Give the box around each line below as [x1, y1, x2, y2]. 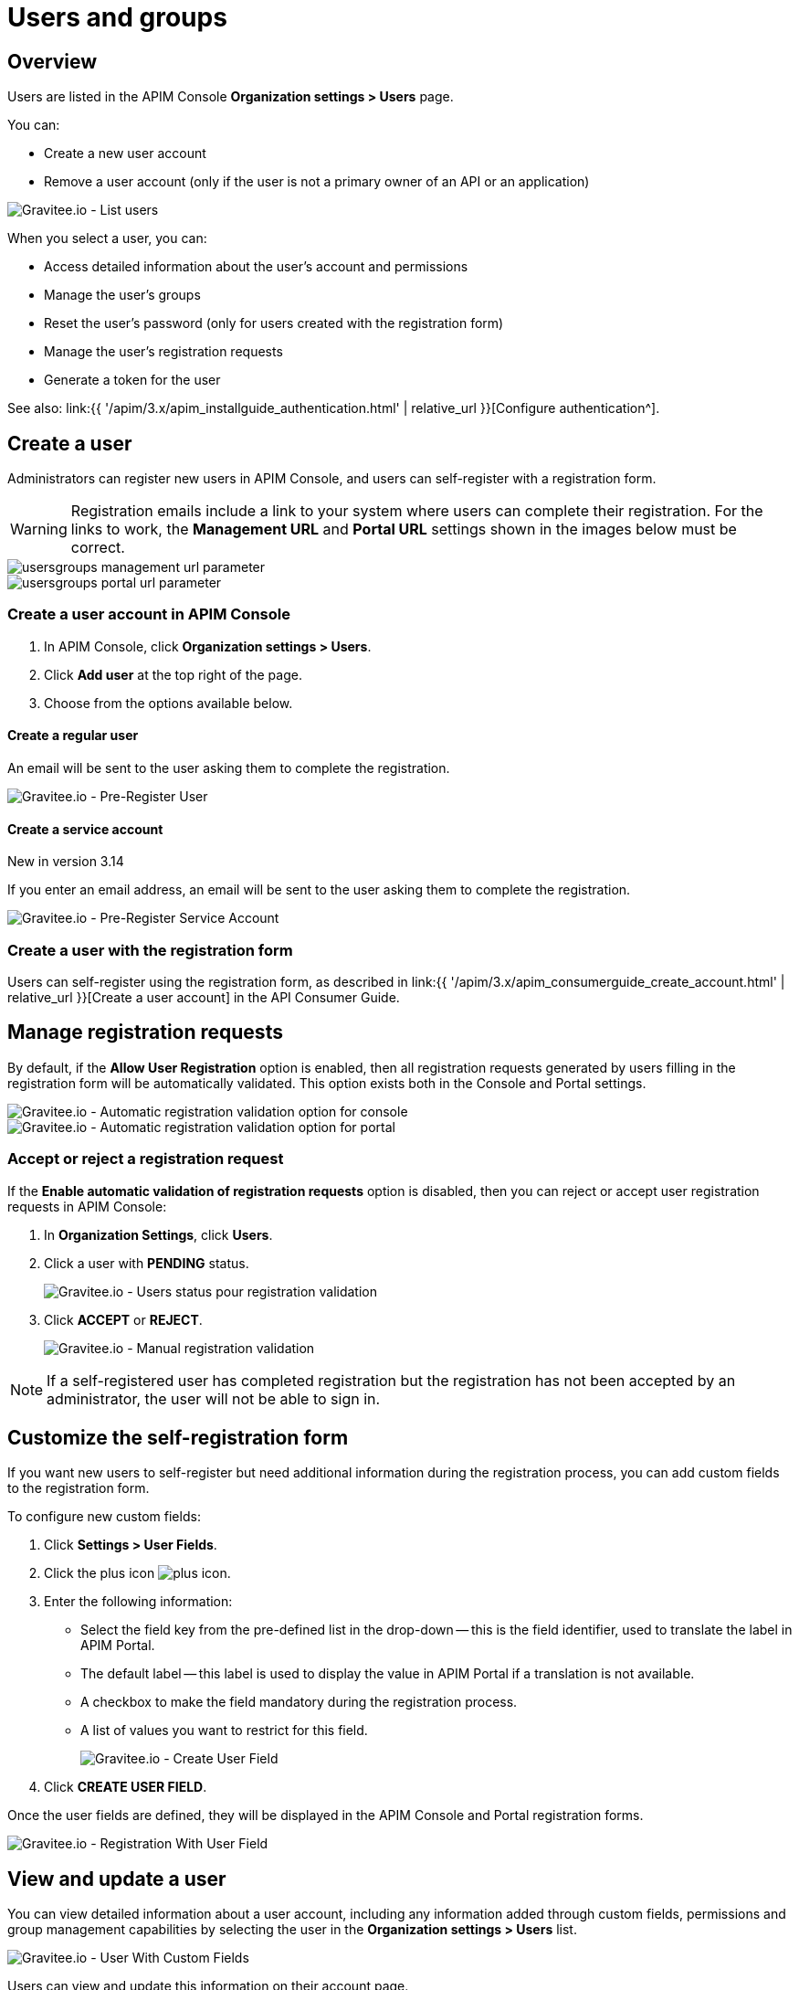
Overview [7, 49, 98, 73]
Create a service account [7, 820, 163, 837]
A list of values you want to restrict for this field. [80, 1722, 368, 1739]
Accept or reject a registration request [7, 1149, 284, 1169]
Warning [10, 520, 68, 539]
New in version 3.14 [7, 853, 124, 870]
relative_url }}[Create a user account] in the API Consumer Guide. [7, 989, 400, 1005]
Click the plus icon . [44, 1565, 231, 1582]
